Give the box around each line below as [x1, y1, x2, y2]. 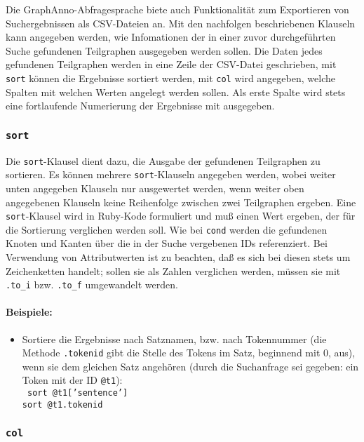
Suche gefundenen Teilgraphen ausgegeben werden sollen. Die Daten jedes [6, 43, 323, 58]
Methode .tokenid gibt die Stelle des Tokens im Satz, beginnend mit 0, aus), [22, 345, 356, 360]
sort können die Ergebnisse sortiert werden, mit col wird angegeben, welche [6, 70, 335, 85]
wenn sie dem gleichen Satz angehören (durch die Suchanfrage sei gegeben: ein [22, 359, 359, 373]
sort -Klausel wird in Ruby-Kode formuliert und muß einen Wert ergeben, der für [6, 208, 356, 223]
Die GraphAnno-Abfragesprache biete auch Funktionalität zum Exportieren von [6, 2, 349, 16]
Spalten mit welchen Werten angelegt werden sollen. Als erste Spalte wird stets [6, 84, 346, 99]
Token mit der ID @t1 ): [22, 373, 123, 387]
